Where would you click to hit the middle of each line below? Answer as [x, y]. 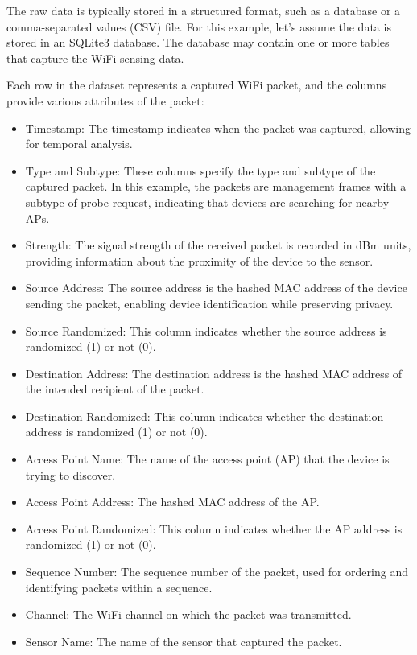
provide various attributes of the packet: [105, 100]
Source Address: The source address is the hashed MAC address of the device [216, 288]
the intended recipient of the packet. [115, 389]
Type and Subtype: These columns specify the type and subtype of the [200, 170]
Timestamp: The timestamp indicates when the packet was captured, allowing [218, 128]
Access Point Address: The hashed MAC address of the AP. [172, 502]
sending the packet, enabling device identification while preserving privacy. [209, 303]
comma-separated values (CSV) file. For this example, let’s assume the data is [199, 26]
